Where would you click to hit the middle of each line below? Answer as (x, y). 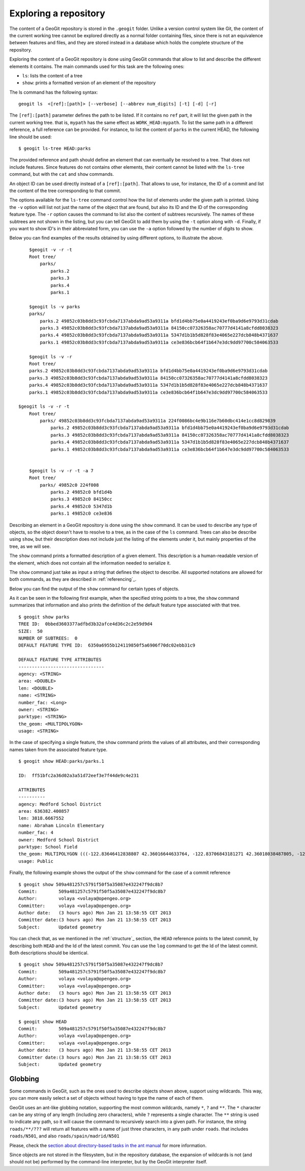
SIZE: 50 (30, 631)
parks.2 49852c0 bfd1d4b (82, 492)
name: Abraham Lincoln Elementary (61, 825)
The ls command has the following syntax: (54, 92)
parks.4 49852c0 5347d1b (82, 506)
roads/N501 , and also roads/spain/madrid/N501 (64, 1136)
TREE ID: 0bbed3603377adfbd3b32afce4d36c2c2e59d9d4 (85, 624)
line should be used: (30, 137)
